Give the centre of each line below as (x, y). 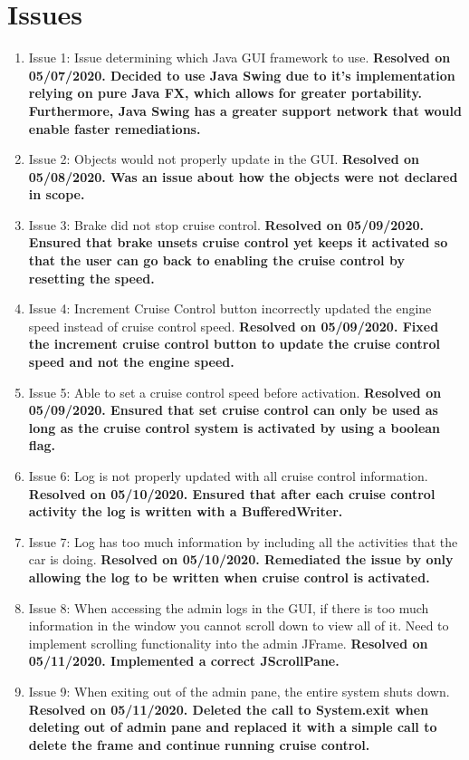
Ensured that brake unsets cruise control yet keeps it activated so (238, 242)
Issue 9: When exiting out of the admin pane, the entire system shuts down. (239, 691)
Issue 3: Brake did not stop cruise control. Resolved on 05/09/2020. (226, 224)
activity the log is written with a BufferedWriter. (186, 511)
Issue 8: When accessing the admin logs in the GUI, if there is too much (229, 607)
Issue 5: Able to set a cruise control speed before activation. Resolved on (235, 392)
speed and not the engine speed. (131, 362)
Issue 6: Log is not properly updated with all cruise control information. (228, 476)
